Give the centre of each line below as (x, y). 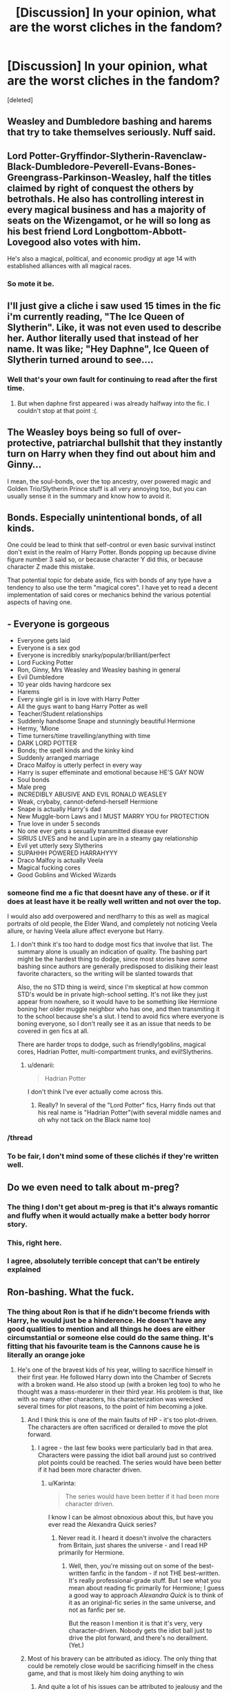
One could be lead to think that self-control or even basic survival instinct (111, 545)
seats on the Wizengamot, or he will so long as (109, 220)
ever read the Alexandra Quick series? (102, 1525)
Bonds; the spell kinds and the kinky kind (76, 750)
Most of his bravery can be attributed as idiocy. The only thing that (122, 1659)
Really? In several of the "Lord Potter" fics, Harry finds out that (127, 1105)
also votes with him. (97, 242)
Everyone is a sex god (49, 648)
